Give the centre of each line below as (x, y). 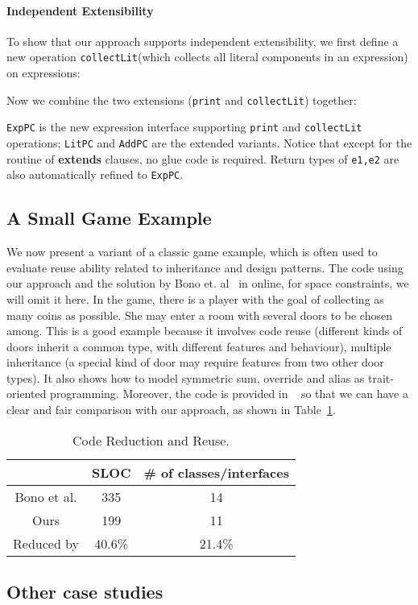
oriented (27, 394)
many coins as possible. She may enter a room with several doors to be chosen (199, 315)
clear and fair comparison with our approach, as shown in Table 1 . (171, 410)
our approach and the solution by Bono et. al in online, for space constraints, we (208, 283)
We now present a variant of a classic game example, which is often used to (192, 252)
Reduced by (46, 543)
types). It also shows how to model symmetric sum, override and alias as (186, 377)
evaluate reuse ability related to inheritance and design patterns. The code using (205, 267)
